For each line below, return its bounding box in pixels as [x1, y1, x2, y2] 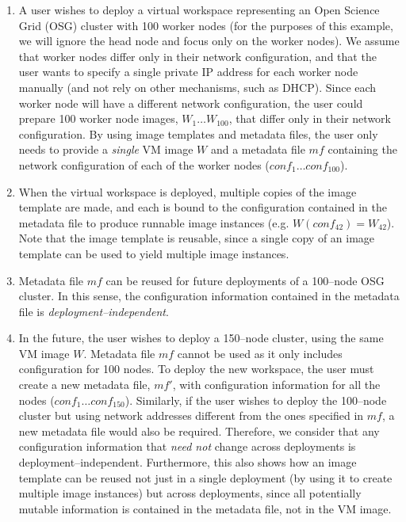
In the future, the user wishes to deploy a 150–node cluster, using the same [18, 330, 384, 346]
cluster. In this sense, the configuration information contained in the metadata [18, 288, 400, 304]
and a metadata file [210, 141, 305, 158]
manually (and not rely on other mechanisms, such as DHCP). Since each [18, 78, 377, 95]
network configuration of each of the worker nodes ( [18, 156, 270, 173]
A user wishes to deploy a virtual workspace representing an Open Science [18, 2, 380, 17]
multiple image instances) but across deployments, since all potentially [18, 485, 362, 501]
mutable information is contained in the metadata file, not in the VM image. [18, 500, 392, 516]
